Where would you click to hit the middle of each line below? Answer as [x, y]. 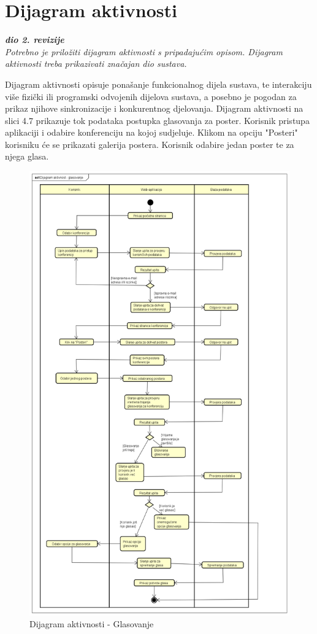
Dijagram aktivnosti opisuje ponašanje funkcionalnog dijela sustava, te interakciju [158, 84]
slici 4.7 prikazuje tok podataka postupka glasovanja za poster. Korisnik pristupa [157, 120]
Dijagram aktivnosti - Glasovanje [92, 624]
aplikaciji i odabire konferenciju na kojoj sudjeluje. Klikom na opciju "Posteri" [151, 132]
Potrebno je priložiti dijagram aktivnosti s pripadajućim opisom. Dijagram [144, 51]
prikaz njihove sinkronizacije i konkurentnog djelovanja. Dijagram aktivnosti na [154, 108]
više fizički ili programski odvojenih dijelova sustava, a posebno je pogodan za [151, 96]
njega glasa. [27, 156]
